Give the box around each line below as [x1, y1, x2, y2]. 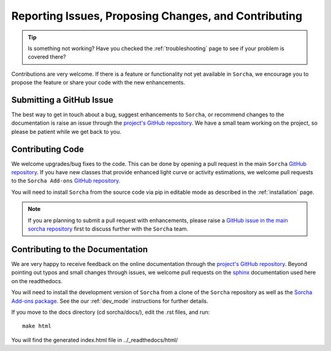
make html [22, 323, 51, 330]
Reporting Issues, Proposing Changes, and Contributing [11, 9, 303, 23]
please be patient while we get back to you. [11, 128, 122, 135]
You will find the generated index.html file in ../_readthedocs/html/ [11, 336, 178, 344]
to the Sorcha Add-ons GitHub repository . [11, 177, 121, 185]
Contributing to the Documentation [11, 244, 148, 254]
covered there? [28, 53, 66, 61]
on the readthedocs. [11, 277, 63, 284]
